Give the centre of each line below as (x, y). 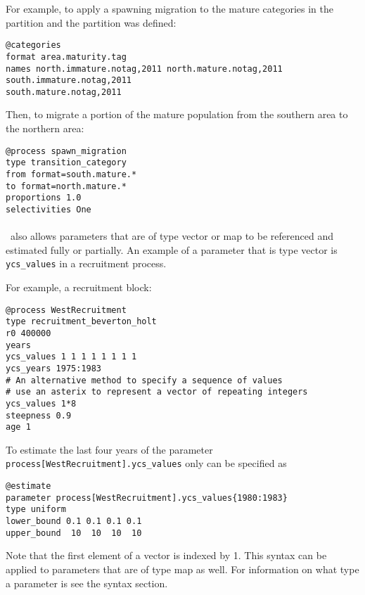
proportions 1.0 (44, 198)
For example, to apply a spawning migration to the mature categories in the (170, 8)
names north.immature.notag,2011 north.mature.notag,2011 (144, 69)
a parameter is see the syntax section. (87, 583)
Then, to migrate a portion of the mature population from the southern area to (177, 114)
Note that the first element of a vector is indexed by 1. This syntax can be (166, 555)
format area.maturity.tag (66, 57)
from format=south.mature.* (71, 174)
